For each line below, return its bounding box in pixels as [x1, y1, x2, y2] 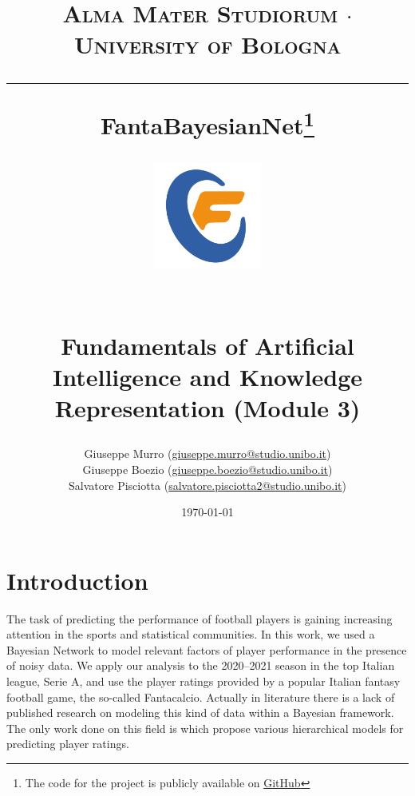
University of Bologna [73, 28, 342, 61]
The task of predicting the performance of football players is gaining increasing [6, 610, 393, 627]
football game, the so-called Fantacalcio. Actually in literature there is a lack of [6, 688, 395, 705]
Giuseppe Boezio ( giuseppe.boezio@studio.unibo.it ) [82, 460, 333, 477]
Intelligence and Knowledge [53, 360, 362, 392]
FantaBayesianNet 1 [101, 105, 314, 141]
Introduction [6, 563, 148, 596]
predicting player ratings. [6, 735, 129, 752]
